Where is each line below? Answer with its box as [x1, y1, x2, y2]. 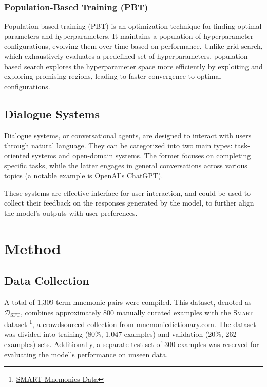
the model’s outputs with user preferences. [4, 207, 138, 218]
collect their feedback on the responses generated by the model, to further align [4, 197, 254, 208]
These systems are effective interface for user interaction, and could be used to [4, 187, 251, 198]
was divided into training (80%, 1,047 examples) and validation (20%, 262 [4, 329, 237, 339]
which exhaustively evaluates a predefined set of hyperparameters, [4, 51, 212, 61]
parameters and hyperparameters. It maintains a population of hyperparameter [4, 30, 254, 41]
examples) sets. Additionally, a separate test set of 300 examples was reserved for [4, 338, 259, 349]
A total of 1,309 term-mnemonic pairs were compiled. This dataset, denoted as [4, 296, 252, 307]
